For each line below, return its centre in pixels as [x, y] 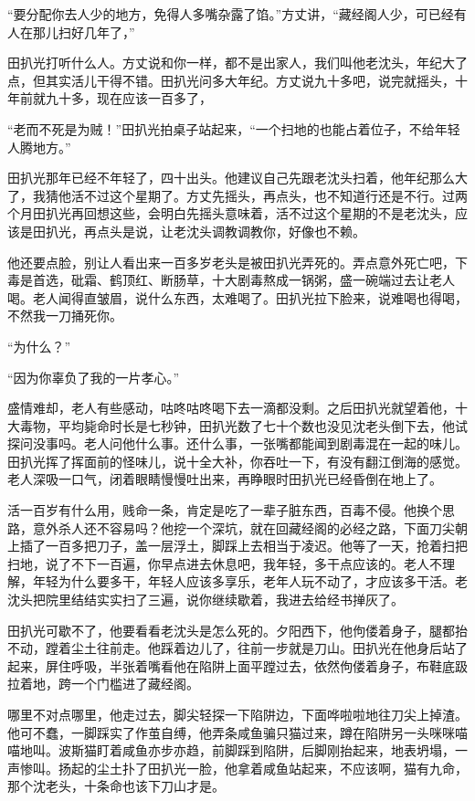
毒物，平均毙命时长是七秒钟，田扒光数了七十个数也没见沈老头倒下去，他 [237, 425]
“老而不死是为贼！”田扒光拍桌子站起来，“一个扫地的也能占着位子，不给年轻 [234, 128]
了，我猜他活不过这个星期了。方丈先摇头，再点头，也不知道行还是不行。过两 [237, 195]
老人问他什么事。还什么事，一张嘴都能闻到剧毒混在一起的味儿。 [275, 443]
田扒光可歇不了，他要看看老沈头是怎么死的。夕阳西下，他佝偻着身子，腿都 [231, 630]
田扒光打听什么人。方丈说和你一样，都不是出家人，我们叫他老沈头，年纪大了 [237, 63]
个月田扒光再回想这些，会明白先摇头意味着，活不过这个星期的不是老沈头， [231, 213]
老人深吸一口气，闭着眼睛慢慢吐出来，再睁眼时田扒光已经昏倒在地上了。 [225, 479]
